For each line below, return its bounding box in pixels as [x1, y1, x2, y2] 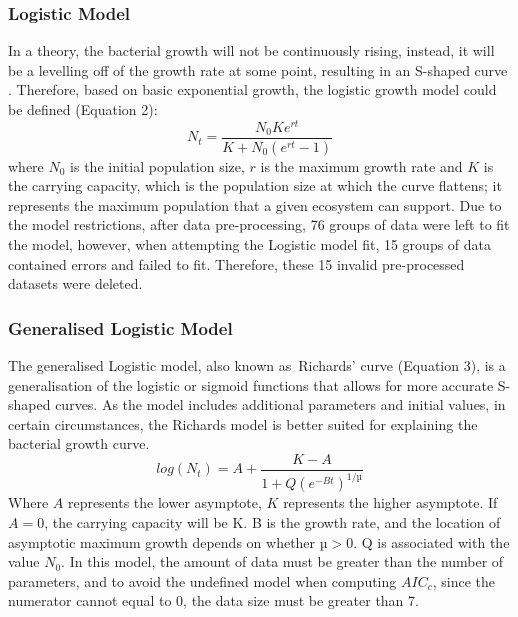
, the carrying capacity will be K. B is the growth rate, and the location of [44, 511, 501, 532]
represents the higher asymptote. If [283, 492, 498, 513]
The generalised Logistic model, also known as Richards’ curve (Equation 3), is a [8, 354, 506, 375]
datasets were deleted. [8, 273, 143, 294]
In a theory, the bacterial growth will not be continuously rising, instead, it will [8, 40, 495, 61]
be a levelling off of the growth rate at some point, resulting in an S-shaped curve [8, 59, 508, 80]
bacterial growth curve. [8, 433, 150, 454]
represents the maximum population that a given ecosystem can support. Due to [8, 194, 502, 215]
